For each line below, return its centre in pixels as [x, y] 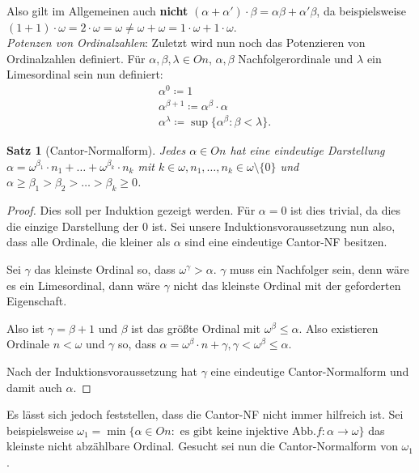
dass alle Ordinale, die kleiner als [89, 242]
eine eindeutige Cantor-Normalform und [310, 371]
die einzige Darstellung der [73, 226]
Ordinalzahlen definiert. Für [76, 58]
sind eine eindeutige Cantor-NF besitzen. [286, 242]
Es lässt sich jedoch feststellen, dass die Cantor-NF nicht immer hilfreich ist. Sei [205, 414]
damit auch [34, 387]
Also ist [25, 328]
